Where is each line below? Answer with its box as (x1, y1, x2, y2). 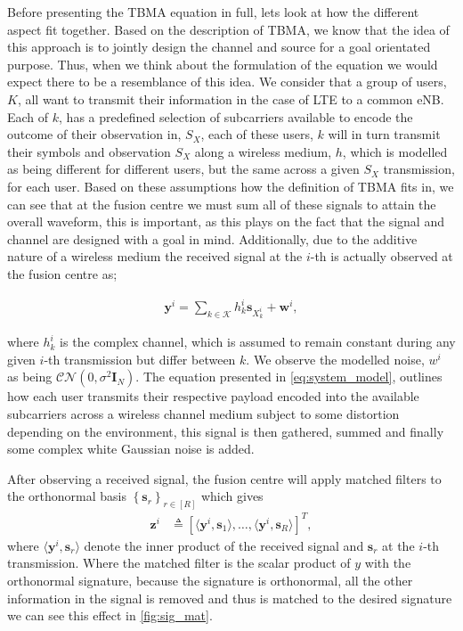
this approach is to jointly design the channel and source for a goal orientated (7, 37, 431, 56)
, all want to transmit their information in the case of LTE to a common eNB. (17, 89, 444, 108)
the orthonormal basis (7, 487, 127, 505)
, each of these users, (200, 125, 313, 143)
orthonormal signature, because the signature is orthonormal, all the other (7, 570, 413, 589)
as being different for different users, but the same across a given (7, 160, 360, 178)
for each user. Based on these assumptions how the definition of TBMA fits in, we (7, 176, 454, 195)
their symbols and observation (7, 142, 171, 160)
